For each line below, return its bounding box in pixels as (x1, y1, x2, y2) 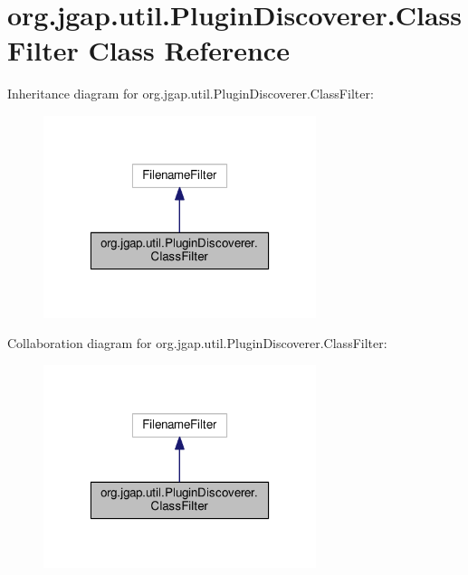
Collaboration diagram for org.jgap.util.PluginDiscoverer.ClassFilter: (7, 334, 387, 353)
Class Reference (88, 32, 290, 69)
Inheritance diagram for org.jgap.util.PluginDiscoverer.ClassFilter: (7, 84, 374, 103)
